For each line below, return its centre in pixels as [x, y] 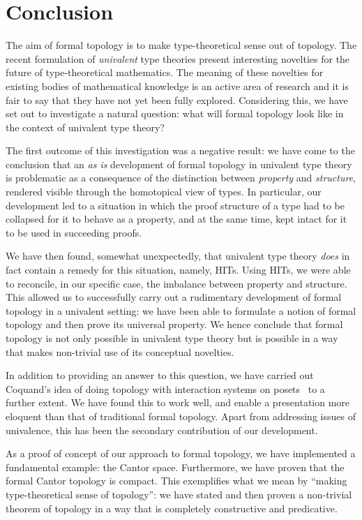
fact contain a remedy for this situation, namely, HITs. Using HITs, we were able [178, 270]
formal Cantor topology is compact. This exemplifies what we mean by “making [176, 481]
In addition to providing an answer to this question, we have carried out [160, 375]
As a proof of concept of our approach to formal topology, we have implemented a [181, 453]
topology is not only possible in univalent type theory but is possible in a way [172, 338]
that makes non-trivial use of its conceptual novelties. [120, 351]
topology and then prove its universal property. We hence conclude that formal [174, 324]
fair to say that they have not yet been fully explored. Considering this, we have [177, 99]
